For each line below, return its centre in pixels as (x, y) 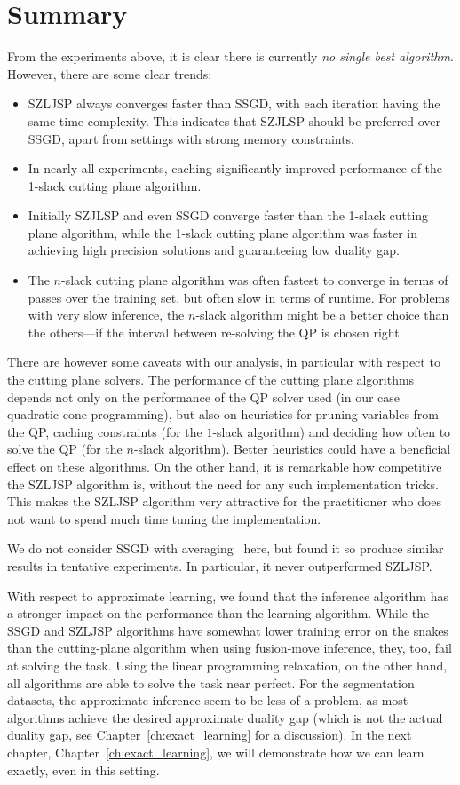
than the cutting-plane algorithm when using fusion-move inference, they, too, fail (230, 648)
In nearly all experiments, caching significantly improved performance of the (235, 168)
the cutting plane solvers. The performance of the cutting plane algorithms (211, 380)
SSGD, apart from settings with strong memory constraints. (191, 138)
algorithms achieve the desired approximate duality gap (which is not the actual (225, 717)
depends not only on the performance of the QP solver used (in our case (204, 396)
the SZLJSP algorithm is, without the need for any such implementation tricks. (223, 484)
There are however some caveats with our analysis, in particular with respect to (224, 362)
